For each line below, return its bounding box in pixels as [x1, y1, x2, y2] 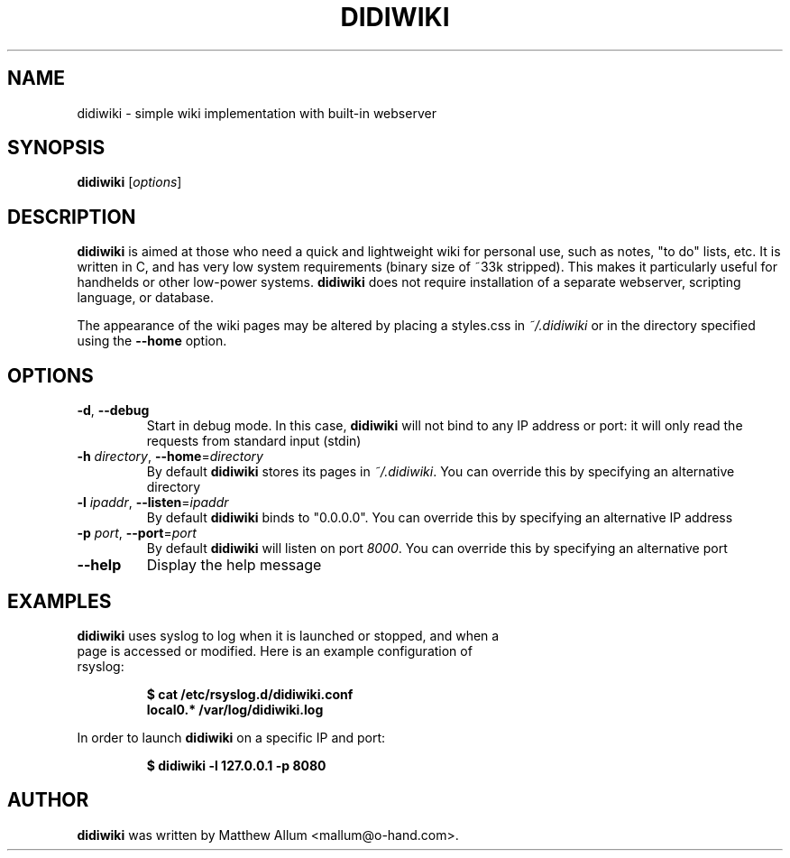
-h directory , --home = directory [77, 448, 263, 465]
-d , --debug [77, 402, 150, 419]
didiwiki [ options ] [77, 174, 182, 190]
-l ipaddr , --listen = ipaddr [77, 494, 229, 511]
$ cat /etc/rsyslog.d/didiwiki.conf [146, 686, 354, 702]
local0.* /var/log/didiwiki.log [146, 701, 324, 717]
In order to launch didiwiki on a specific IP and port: [77, 729, 386, 745]
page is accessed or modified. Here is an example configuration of [77, 642, 473, 659]
